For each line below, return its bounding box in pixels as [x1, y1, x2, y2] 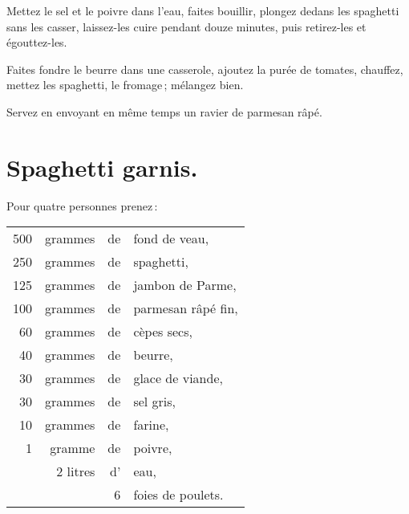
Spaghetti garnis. [6, 150, 198, 183]
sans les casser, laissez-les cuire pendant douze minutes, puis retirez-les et [6, 18, 366, 35]
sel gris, [133, 392, 176, 411]
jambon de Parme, [133, 275, 237, 295]
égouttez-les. [6, 34, 67, 51]
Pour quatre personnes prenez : [6, 197, 158, 214]
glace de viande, [133, 369, 223, 388]
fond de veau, [133, 229, 209, 248]
